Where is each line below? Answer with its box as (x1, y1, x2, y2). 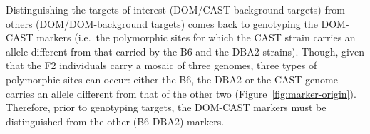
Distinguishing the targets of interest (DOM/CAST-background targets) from (6, 2, 345, 16)
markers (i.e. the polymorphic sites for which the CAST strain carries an (36, 30, 356, 45)
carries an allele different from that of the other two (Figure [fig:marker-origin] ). (6, 86, 356, 100)
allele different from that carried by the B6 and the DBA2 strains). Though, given (6, 43, 364, 58)
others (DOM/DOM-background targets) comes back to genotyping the (6, 16, 318, 31)
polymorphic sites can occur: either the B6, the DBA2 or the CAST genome (6, 71, 338, 86)
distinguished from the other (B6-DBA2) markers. (6, 113, 225, 128)
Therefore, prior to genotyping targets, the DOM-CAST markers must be (6, 100, 327, 115)
